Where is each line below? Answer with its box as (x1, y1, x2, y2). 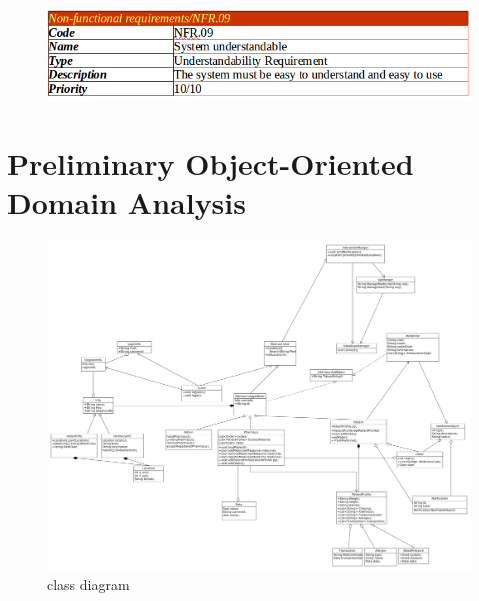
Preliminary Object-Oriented (7, 142, 414, 183)
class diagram (47, 573, 130, 594)
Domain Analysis (7, 182, 246, 223)
